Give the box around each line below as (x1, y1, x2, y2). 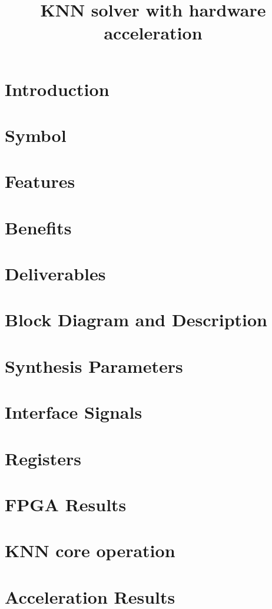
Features (5, 169, 75, 193)
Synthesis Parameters (5, 353, 183, 378)
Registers (5, 446, 81, 470)
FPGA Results (5, 492, 127, 516)
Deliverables (5, 262, 106, 286)
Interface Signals (5, 400, 142, 424)
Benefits (5, 215, 72, 239)
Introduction (5, 77, 110, 101)
